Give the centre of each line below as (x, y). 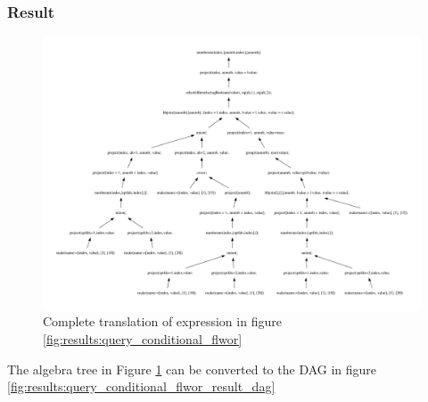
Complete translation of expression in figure (162, 321)
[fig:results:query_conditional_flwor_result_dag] (141, 386)
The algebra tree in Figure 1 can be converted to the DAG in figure (192, 369)
